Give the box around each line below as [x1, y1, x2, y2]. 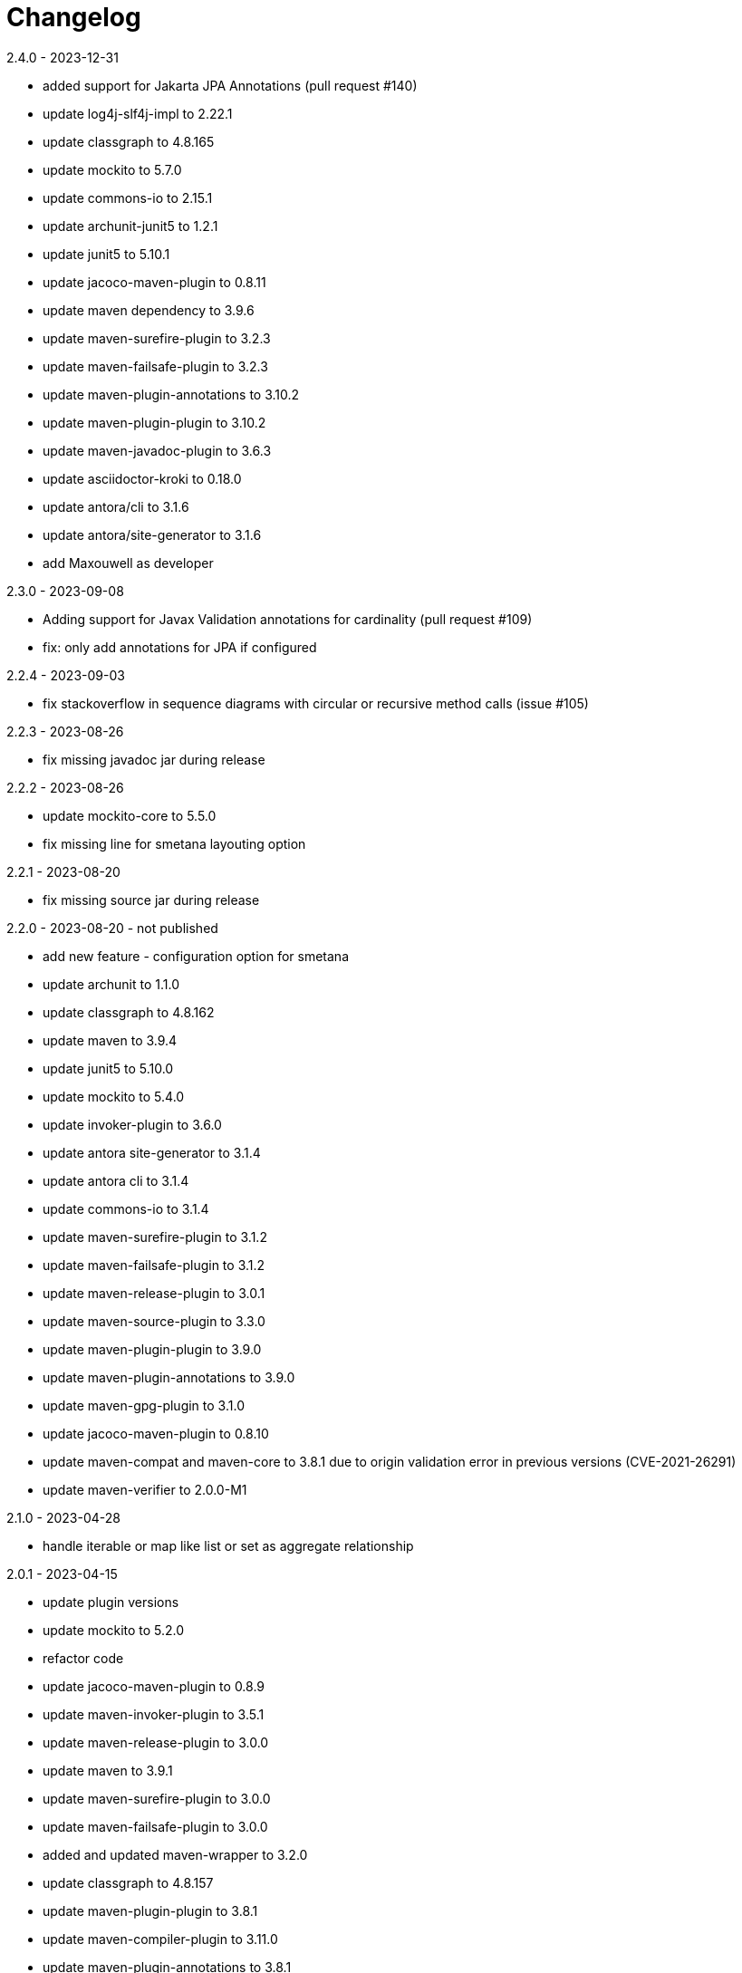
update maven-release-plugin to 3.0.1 [43, 1285, 265, 1301]
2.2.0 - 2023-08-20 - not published [6, 919, 218, 936]
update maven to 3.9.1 [43, 1762, 173, 1778]
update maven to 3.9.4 [43, 1032, 178, 1048]
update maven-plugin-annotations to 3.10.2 [43, 386, 300, 402]
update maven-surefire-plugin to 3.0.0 [43, 1790, 271, 1806]
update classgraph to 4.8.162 [43, 1004, 215, 1020]
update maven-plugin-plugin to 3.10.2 [43, 414, 266, 430]
